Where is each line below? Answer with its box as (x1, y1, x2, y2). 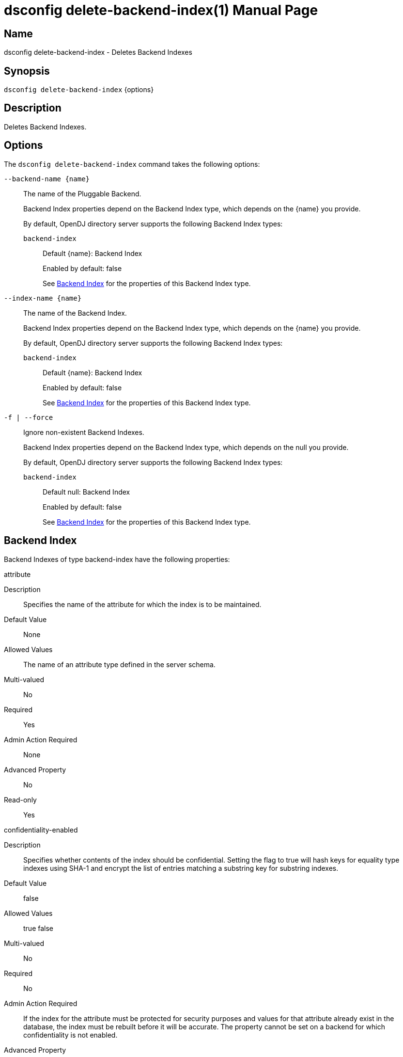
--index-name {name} (4, 294, 82, 302)
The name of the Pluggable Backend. (23, 189, 141, 198)
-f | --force (4, 413, 53, 421)
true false (23, 924, 53, 932)
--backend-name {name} (4, 175, 90, 183)
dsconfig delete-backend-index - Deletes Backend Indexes (4, 48, 192, 57)
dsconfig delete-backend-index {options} (4, 85, 154, 94)
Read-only (4, 795, 37, 804)
